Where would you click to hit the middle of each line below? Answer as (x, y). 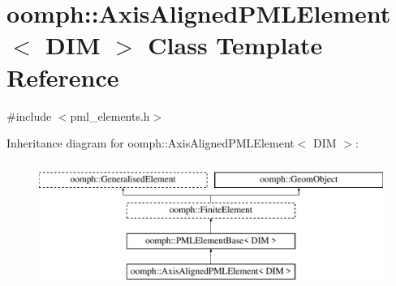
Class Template (235, 45)
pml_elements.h (110, 115)
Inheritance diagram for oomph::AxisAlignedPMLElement (151, 143)
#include (29, 115)
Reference (63, 77)
